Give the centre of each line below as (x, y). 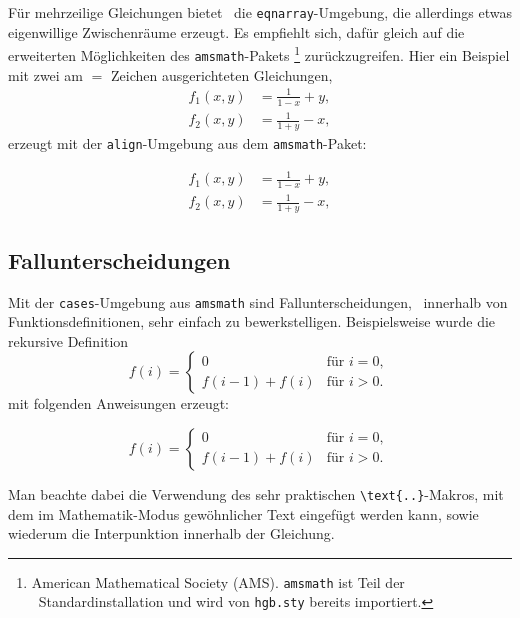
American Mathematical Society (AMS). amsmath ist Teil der (218, 581)
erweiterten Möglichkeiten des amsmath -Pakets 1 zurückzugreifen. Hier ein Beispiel (259, 53)
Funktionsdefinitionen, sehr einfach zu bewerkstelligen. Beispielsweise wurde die (252, 321)
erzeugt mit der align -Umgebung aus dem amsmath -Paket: (187, 142)
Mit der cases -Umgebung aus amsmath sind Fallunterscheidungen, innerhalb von (258, 301)
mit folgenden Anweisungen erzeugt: (119, 403)
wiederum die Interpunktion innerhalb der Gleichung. (171, 533)
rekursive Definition (68, 340)
